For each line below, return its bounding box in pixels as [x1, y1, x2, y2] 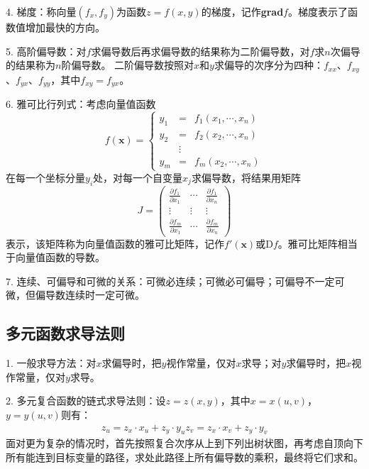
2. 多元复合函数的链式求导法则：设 [6, 393, 166, 408]
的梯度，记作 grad [201, 4, 284, 18]
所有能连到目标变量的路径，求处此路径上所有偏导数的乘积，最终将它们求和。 [6, 449, 363, 464]
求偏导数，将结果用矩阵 [191, 170, 301, 184]
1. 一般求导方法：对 [6, 355, 97, 370]
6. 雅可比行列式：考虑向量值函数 [6, 96, 156, 111]
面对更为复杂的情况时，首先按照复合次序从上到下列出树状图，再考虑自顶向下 [6, 436, 363, 451]
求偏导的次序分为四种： [214, 57, 324, 72]
